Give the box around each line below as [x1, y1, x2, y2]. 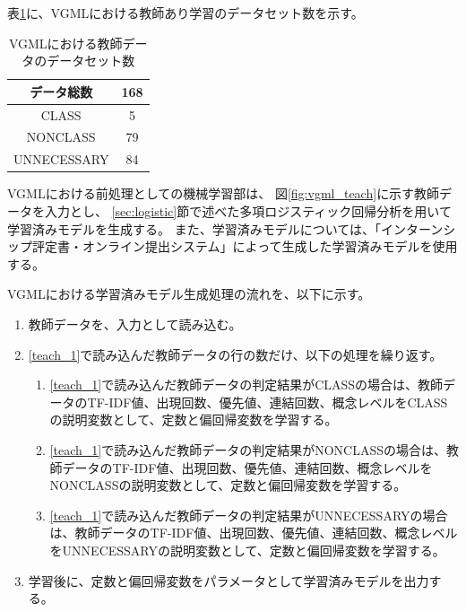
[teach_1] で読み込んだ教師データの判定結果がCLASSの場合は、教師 [49, 375, 444, 394]
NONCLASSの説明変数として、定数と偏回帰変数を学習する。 [49, 476, 407, 494]
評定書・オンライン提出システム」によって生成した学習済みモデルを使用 [31, 237, 458, 256]
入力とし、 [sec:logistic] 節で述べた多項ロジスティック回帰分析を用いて [44, 202, 452, 220]
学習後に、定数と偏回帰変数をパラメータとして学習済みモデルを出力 [28, 571, 429, 590]
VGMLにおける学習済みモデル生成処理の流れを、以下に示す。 [7, 284, 371, 303]
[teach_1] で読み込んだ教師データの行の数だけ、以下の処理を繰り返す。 [28, 345, 443, 363]
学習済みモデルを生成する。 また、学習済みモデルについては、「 [7, 219, 381, 238]
